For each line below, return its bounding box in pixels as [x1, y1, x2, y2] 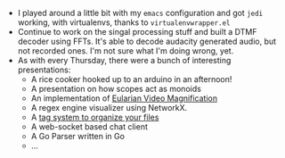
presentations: [17, 64, 71, 75]
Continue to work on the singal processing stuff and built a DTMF [17, 27, 257, 37]
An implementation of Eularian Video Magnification [30, 93, 218, 104]
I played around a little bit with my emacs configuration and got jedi [17, 8, 264, 18]
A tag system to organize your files [30, 112, 159, 122]
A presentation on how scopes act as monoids [30, 84, 202, 94]
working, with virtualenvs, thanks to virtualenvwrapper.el [17, 17, 231, 28]
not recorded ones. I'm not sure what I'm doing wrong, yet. [17, 46, 234, 56]
